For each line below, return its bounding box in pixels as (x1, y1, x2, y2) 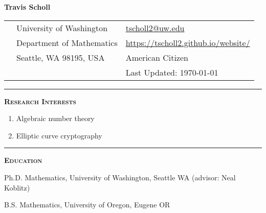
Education (4, 155, 42, 165)
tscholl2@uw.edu (125, 21, 185, 34)
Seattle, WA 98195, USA (16, 51, 105, 63)
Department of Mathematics (16, 36, 118, 49)
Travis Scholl (4, 2, 51, 12)
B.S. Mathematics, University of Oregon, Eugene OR (4, 199, 170, 210)
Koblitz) (4, 182, 30, 193)
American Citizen (125, 51, 188, 63)
